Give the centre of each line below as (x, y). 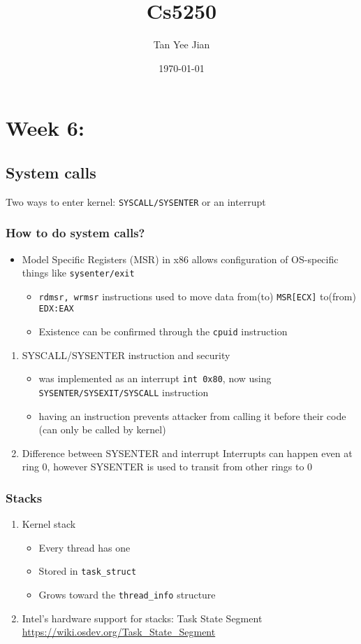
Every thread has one (84, 547)
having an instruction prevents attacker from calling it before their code (192, 415)
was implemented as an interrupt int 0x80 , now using (155, 378)
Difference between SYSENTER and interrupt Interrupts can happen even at (187, 453)
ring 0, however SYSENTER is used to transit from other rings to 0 (167, 467)
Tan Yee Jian (182, 44)
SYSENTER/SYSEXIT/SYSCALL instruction (124, 392)
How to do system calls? (75, 233)
